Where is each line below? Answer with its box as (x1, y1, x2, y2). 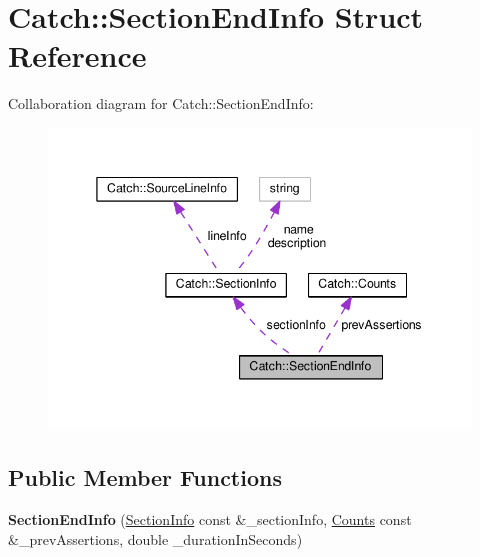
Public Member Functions (8, 462, 282, 493)
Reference (8, 35, 147, 76)
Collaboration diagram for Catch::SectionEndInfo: (8, 93, 314, 114)
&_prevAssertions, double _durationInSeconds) (8, 528, 303, 549)
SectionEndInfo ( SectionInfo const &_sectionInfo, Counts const (8, 509, 412, 530)
